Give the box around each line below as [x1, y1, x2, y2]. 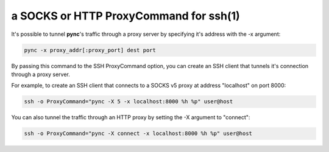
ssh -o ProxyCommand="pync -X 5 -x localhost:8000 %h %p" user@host [24, 98, 233, 105]
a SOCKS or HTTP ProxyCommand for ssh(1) [11, 9, 240, 22]
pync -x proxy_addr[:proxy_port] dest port [24, 46, 157, 54]
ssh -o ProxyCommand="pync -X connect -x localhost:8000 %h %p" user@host [24, 130, 253, 137]
